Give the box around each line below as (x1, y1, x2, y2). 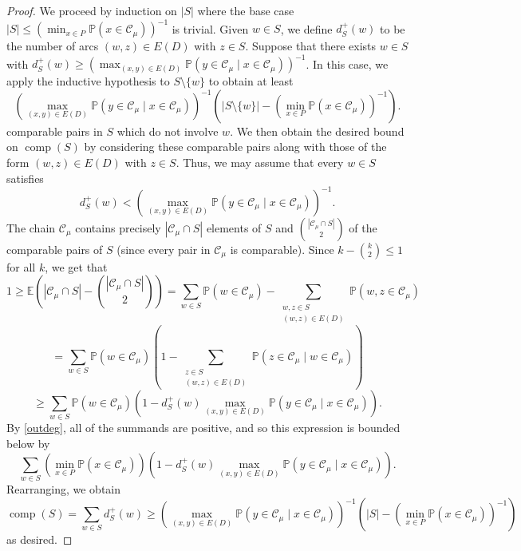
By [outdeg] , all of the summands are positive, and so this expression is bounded (6, 418, 401, 435)
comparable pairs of (6, 240, 103, 257)
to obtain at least (208, 73, 294, 89)
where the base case (197, 2, 294, 18)
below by (6, 434, 50, 451)
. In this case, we (306, 55, 389, 72)
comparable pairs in (6, 122, 103, 139)
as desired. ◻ (6, 531, 73, 548)
